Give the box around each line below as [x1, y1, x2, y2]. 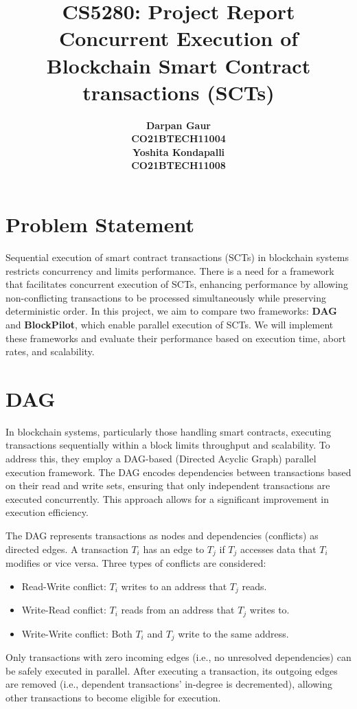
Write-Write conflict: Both [21, 626, 133, 640]
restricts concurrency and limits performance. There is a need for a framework [5, 263, 334, 278]
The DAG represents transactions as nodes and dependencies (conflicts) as [5, 528, 319, 543]
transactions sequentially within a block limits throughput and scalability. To [5, 438, 330, 452]
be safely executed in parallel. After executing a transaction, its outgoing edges [5, 663, 338, 677]
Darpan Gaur [146, 117, 211, 132]
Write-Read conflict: [21, 603, 106, 617]
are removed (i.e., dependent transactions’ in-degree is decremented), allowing [5, 677, 333, 691]
